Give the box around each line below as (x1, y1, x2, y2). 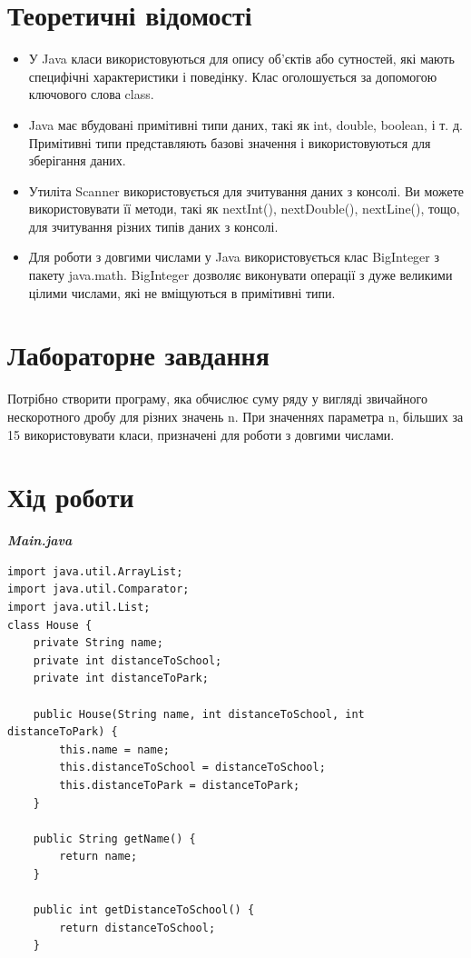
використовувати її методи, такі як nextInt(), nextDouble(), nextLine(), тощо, (28, 199, 460, 218)
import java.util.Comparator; (7, 583, 190, 596)
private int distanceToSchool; (33, 654, 222, 667)
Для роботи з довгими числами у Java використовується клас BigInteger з (28, 247, 439, 266)
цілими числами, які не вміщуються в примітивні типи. (28, 283, 336, 302)
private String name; (33, 636, 163, 650)
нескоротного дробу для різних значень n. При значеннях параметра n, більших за (7, 406, 464, 425)
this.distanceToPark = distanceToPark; (59, 779, 300, 792)
